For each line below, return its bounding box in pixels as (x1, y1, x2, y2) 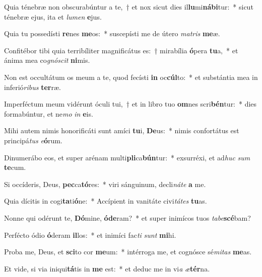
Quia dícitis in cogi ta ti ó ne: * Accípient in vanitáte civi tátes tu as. (4, 196, 207, 206)
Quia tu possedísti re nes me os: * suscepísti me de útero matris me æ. (4, 28, 220, 39)
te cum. (4, 162, 26, 172)
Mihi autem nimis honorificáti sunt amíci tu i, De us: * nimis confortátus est (4, 125, 239, 136)
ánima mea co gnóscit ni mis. (4, 55, 90, 65)
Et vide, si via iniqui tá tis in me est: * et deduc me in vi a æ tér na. (4, 263, 210, 273)
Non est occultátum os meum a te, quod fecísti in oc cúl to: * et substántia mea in (4, 71, 258, 82)
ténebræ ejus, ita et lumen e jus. (4, 11, 102, 22)
